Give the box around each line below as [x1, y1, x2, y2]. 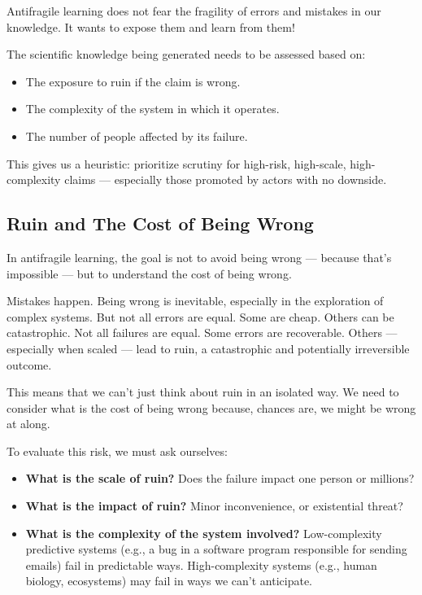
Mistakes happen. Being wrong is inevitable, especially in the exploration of [7, 292, 384, 309]
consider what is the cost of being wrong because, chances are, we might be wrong [7, 399, 416, 416]
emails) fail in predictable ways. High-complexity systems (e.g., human [25, 556, 377, 573]
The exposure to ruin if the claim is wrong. [25, 72, 241, 90]
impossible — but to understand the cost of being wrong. [7, 265, 292, 282]
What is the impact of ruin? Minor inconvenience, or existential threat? [25, 497, 403, 514]
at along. [7, 415, 50, 432]
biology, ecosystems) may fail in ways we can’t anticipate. [25, 572, 313, 589]
